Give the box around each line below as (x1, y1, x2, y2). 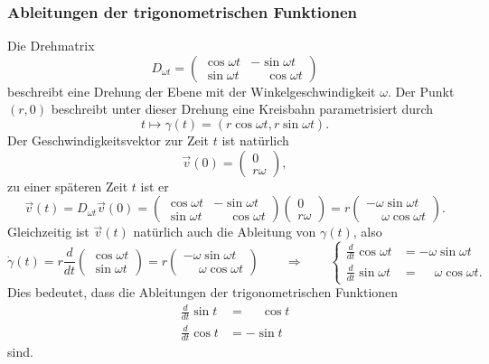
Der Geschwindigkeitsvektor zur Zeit (7, 131, 209, 149)
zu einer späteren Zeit (7, 176, 128, 195)
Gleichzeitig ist (7, 222, 89, 241)
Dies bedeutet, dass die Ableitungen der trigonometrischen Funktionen (7, 283, 399, 302)
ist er (140, 176, 169, 195)
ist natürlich (221, 131, 289, 149)
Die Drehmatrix (7, 36, 95, 55)
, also (353, 222, 382, 241)
